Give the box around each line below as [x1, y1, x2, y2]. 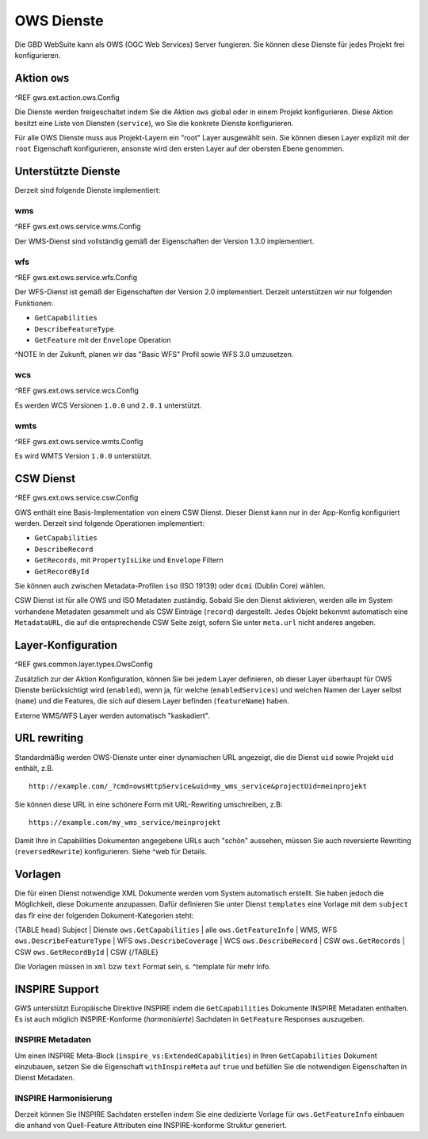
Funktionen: [14, 298, 54, 308]
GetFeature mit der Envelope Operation [34, 335, 171, 344]
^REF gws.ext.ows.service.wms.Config [14, 222, 142, 232]
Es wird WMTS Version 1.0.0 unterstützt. [14, 451, 152, 461]
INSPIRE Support [14, 982, 99, 995]
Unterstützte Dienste [14, 165, 120, 178]
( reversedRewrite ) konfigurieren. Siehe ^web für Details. [14, 846, 208, 856]
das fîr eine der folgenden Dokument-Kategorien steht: [14, 911, 194, 920]
